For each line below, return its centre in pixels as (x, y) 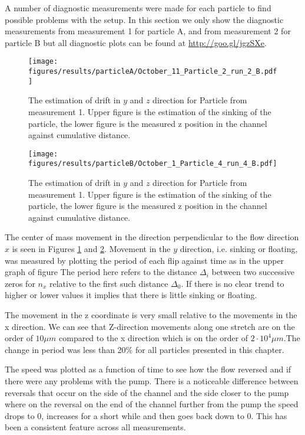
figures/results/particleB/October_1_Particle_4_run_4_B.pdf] (153, 164)
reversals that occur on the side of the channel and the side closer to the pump (147, 392)
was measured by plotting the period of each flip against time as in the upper (145, 260)
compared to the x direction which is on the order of (154, 338)
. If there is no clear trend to (233, 283)
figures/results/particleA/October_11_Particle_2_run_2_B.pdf (153, 72)
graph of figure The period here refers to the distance (101, 272)
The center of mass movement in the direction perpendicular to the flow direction (152, 237)
